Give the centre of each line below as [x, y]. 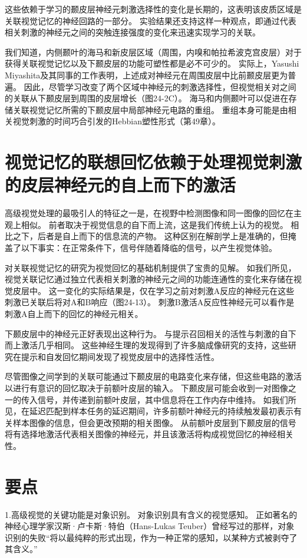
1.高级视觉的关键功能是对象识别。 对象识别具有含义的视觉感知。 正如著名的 [151, 514]
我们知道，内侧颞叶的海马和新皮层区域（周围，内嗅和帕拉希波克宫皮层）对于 [153, 52]
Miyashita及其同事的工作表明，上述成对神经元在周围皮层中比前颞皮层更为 [146, 75]
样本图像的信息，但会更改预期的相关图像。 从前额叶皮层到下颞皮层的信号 [154, 422]
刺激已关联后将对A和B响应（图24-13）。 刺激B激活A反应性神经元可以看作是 [150, 302]
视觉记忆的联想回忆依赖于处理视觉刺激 [153, 162]
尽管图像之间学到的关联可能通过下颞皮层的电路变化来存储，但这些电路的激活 [153, 376]
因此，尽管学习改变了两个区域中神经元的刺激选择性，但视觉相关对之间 [160, 86]
